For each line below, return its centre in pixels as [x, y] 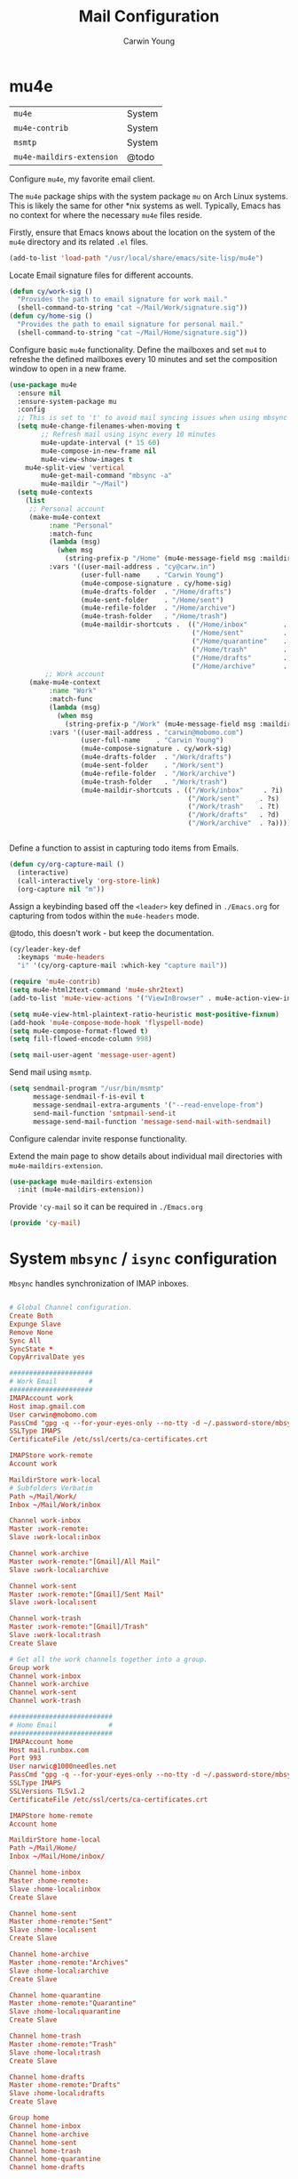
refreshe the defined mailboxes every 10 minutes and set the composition [143, 359]
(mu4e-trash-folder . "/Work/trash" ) [154, 782]
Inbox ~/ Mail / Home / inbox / [57, 1857]
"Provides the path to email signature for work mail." [122, 300]
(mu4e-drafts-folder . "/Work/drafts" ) [156, 757]
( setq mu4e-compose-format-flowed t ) [79, 1031]
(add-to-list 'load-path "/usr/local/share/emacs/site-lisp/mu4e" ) [137, 258]
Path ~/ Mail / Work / [43, 1497]
